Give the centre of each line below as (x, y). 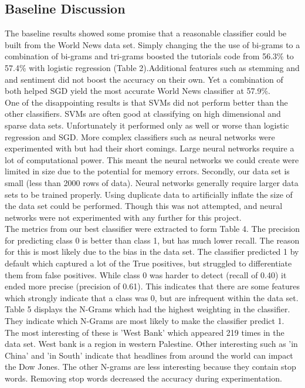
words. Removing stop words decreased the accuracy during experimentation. (143, 378)
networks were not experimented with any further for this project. (123, 217)
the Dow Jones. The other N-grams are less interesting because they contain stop (150, 367)
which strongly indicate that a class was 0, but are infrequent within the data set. (152, 297)
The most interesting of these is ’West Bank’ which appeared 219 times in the (145, 332)
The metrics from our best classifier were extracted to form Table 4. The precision (152, 229)
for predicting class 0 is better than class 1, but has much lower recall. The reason (152, 240)
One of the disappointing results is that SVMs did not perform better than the (146, 102)
